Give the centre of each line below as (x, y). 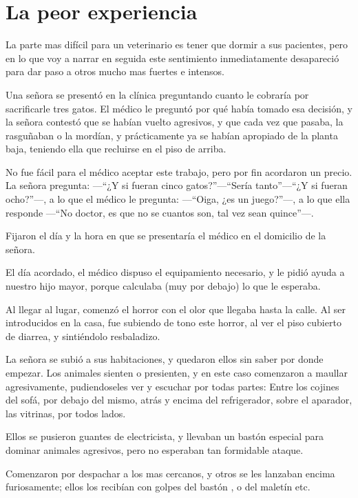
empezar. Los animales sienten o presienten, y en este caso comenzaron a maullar (177, 372)
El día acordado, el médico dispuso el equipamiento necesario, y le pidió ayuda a (175, 272)
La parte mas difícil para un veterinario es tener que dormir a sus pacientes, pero (177, 44)
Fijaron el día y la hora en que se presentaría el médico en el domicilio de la (166, 236)
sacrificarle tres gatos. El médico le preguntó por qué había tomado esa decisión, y (179, 108)
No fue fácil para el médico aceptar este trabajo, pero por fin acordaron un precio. (179, 171)
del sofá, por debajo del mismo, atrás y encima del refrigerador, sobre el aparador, (179, 400)
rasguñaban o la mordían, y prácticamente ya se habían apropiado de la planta (172, 135)
